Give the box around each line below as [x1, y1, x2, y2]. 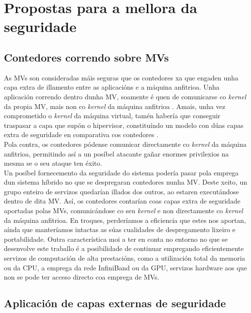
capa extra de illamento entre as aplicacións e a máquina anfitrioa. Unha [4, 82, 220, 92]
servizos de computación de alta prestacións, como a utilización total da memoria [4, 253, 245, 263]
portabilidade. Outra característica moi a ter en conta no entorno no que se [4, 234, 228, 244]
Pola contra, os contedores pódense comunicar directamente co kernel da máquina [4, 139, 247, 149]
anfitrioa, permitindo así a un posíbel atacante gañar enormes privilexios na [4, 148, 229, 158]
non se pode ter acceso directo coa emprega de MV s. [4, 272, 159, 282]
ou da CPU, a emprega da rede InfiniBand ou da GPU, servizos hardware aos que [4, 262, 247, 272]
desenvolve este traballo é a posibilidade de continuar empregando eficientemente [4, 243, 244, 253]
